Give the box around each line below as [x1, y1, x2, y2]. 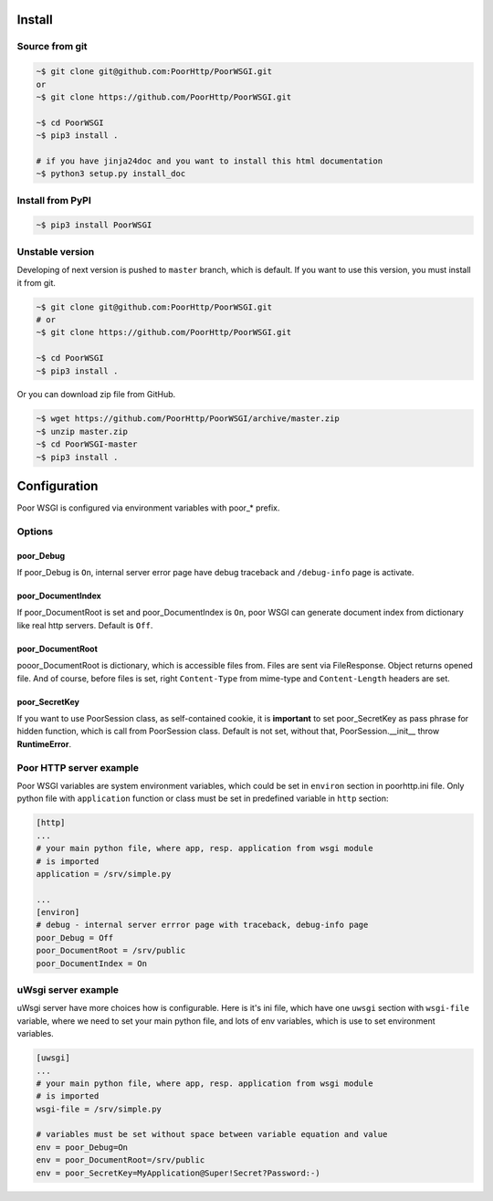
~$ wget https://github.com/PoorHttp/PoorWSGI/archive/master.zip [36, 414, 340, 424]
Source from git [16, 40, 88, 53]
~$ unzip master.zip [36, 426, 128, 437]
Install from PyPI [16, 194, 91, 206]
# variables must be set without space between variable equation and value [36, 1129, 388, 1140]
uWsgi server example [16, 984, 119, 996]
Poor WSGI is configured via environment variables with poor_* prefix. [16, 502, 280, 513]
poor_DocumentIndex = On [36, 958, 148, 968]
